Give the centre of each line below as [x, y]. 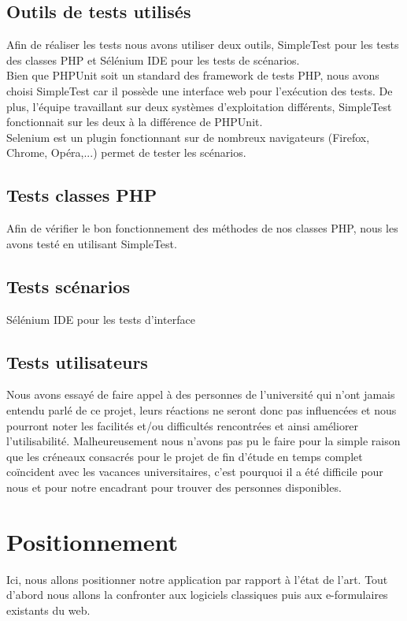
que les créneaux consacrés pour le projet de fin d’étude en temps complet [185, 456]
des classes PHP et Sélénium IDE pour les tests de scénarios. [153, 59]
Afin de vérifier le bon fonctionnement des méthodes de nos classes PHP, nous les [202, 228]
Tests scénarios [68, 286]
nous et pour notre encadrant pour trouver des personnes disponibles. [174, 487]
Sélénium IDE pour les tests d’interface [101, 319]
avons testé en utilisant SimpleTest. [92, 243]
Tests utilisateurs [77, 361]
